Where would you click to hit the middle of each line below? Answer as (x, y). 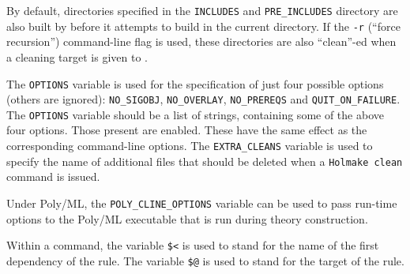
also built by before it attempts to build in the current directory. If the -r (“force (203, 26)
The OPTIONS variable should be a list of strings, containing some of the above (195, 114)
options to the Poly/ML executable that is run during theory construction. (187, 218)
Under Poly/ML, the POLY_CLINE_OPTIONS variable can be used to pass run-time (202, 203)
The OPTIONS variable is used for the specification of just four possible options (195, 83)
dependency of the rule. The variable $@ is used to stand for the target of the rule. (205, 260)
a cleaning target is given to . (77, 56)
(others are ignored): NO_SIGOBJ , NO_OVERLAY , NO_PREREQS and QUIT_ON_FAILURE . (203, 99)
